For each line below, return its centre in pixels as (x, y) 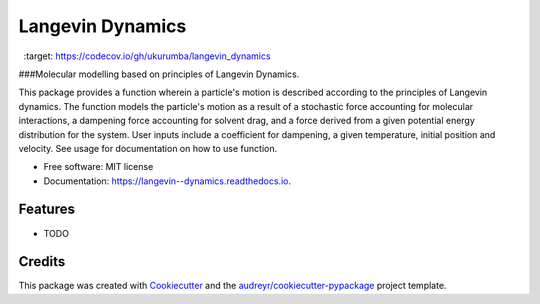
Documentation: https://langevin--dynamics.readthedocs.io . (167, 181)
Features (46, 209)
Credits (42, 261)
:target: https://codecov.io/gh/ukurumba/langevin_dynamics (147, 56)
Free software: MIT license (98, 167)
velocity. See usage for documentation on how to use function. (148, 148)
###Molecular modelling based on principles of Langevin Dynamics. (159, 74)
